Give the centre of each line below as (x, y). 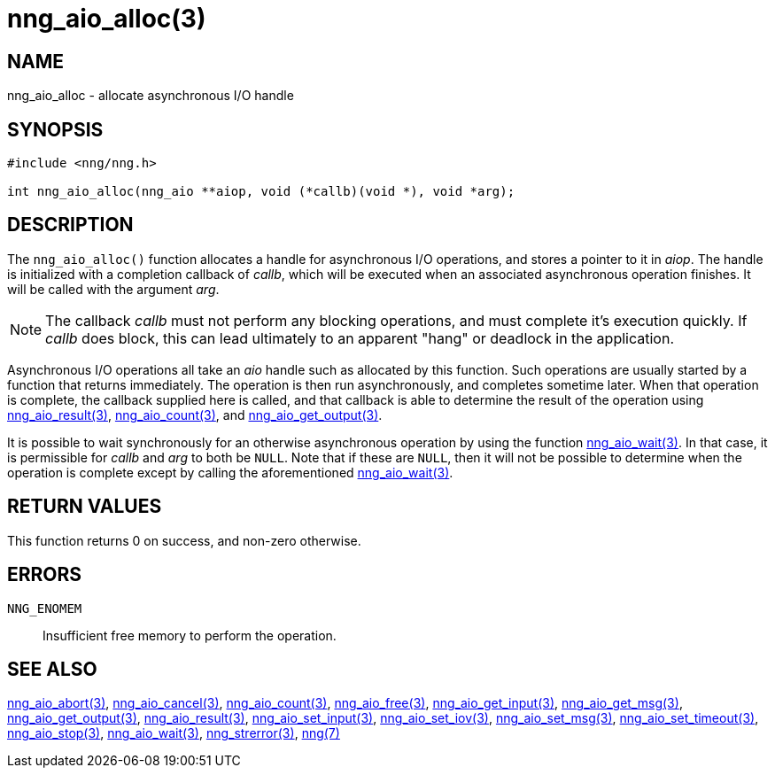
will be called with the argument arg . (113, 289)
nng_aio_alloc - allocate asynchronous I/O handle (151, 96)
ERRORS (45, 575)
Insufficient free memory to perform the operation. (190, 635)
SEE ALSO (52, 669)
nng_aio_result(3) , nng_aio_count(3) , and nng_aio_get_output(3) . (195, 415)
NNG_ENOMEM (45, 608)
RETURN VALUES (85, 507)
